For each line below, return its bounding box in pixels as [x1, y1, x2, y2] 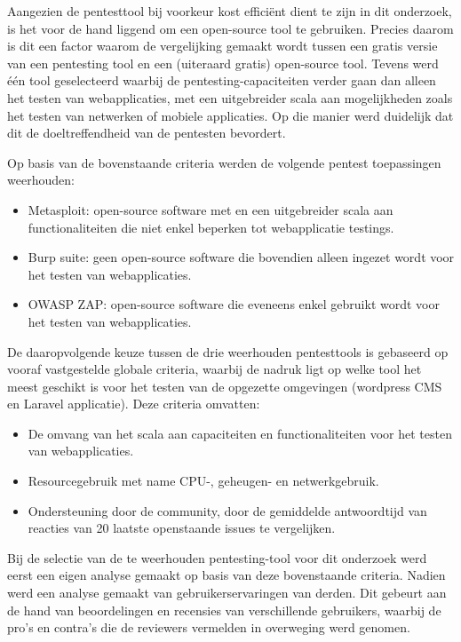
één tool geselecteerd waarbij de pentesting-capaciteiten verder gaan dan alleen [7, 71, 436, 90]
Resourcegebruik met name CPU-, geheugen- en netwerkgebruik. [28, 472, 379, 490]
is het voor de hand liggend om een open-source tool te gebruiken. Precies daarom [7, 19, 454, 37]
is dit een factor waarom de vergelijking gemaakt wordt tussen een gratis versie [7, 36, 438, 55]
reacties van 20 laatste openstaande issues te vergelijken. [28, 519, 336, 537]
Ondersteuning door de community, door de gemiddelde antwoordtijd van [28, 501, 427, 519]
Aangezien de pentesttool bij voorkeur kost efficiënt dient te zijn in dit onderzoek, [7, 2, 452, 20]
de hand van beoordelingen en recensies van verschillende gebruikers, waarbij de [7, 600, 441, 619]
